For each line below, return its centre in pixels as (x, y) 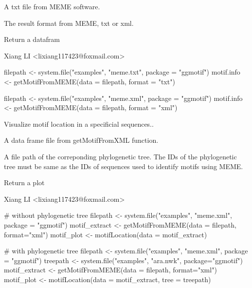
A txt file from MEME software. (52, 6)
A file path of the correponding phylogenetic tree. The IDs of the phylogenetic (120, 156)
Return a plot (24, 182)
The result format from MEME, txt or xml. (69, 23)
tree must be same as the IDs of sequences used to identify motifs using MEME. (124, 166)
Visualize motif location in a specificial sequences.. (79, 124)
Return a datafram (32, 39)
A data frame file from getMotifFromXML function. (81, 140)
